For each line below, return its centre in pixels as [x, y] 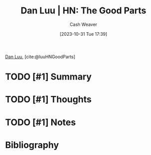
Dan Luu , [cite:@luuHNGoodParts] [40, 57]
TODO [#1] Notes [40, 122]
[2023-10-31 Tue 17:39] [83, 34]
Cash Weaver [83, 24]
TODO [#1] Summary [48, 77]
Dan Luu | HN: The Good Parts [83, 11]
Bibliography [32, 145]
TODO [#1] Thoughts [48, 100]
